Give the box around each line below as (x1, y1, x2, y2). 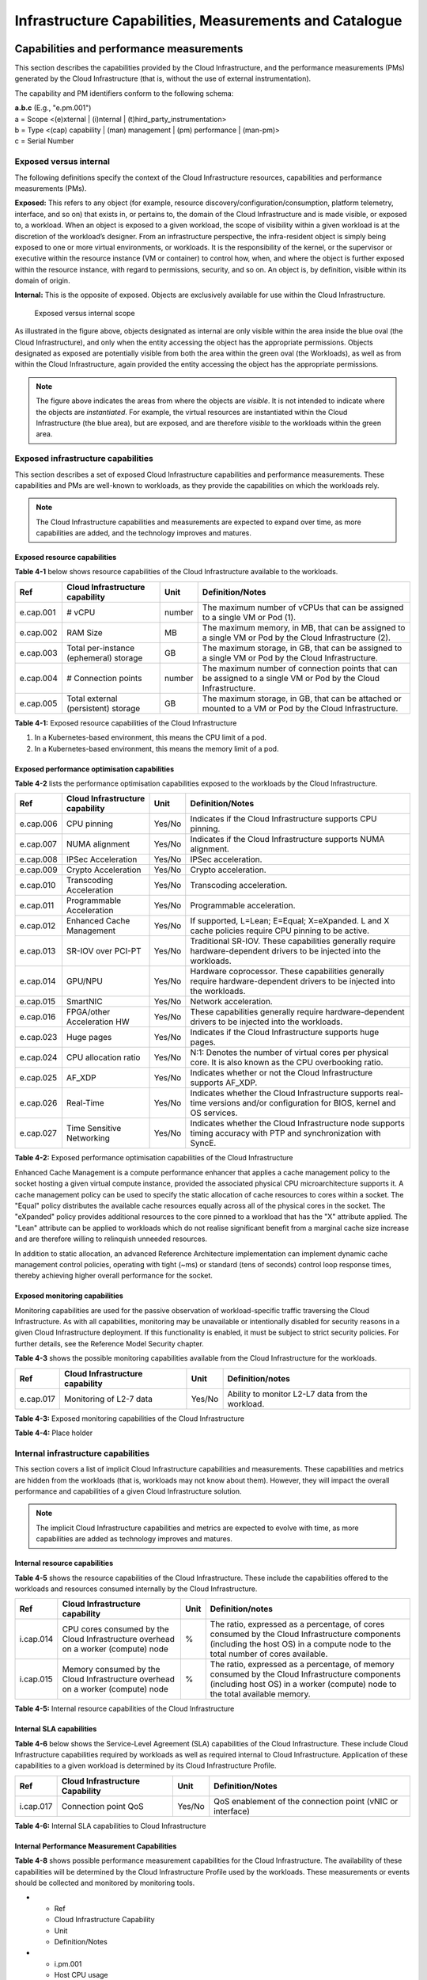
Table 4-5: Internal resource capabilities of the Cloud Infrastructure (14, 1704, 235, 1714)
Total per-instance (66, 642, 135, 653)
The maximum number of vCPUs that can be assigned (202, 602, 404, 613)
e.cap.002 (19, 626, 58, 638)
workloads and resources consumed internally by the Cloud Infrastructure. (14, 1584, 258, 1594)
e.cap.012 (19, 920, 56, 931)
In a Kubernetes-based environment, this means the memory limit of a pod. (34, 744, 279, 753)
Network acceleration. (190, 996, 273, 1007)
